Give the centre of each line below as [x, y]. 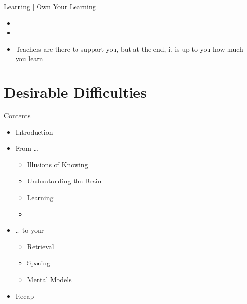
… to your [30, 230]
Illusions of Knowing [57, 164]
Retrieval [40, 246]
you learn [29, 58]
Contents [17, 115]
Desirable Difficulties [75, 92]
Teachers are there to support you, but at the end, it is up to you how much [129, 49]
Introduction [34, 132]
